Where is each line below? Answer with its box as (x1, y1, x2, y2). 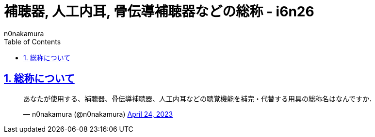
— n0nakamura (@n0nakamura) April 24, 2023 (23, 110, 173, 118)
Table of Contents (4, 37, 61, 46)
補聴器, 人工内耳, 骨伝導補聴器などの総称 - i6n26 (4, 3, 314, 20)
